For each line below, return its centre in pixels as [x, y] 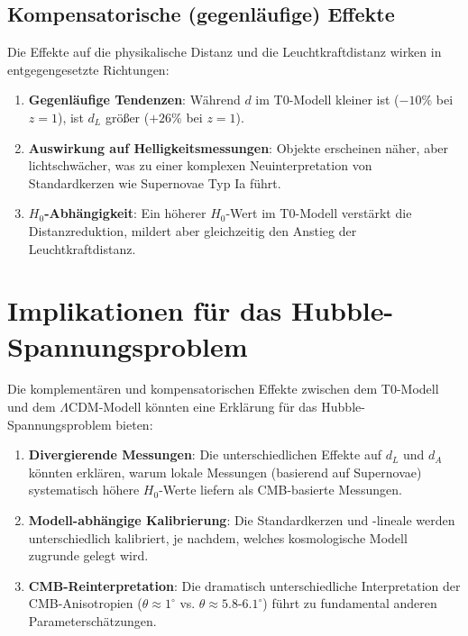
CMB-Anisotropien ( [85, 603]
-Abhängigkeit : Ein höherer [125, 213]
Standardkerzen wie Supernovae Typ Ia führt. [155, 182]
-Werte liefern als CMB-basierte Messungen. [280, 490]
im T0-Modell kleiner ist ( [327, 100]
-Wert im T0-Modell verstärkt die [319, 213]
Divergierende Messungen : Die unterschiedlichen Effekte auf [205, 454]
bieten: [134, 424]
